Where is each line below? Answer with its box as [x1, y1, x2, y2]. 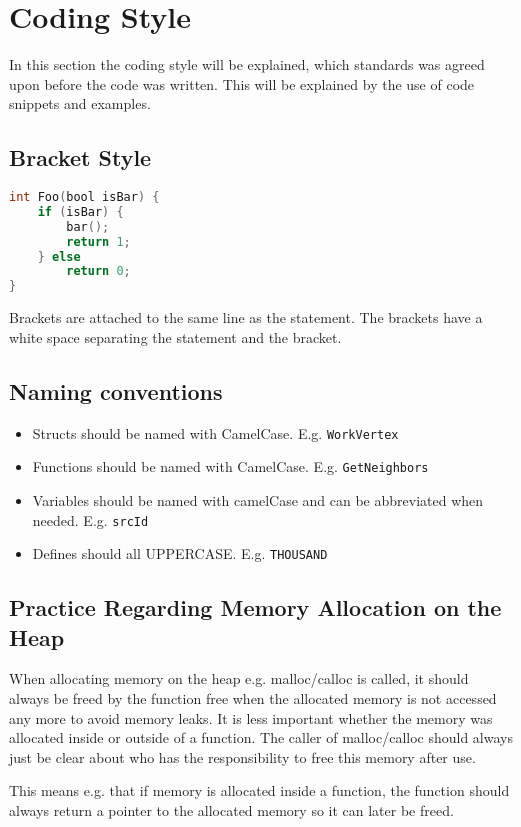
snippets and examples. [9, 93, 151, 114]
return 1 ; [66, 234, 131, 249]
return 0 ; [66, 264, 131, 279]
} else [37, 249, 81, 264]
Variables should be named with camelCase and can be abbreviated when [32, 489, 484, 510]
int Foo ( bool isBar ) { [9, 190, 160, 205]
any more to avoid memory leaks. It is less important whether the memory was [9, 707, 493, 728]
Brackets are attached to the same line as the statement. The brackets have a [9, 307, 483, 328]
